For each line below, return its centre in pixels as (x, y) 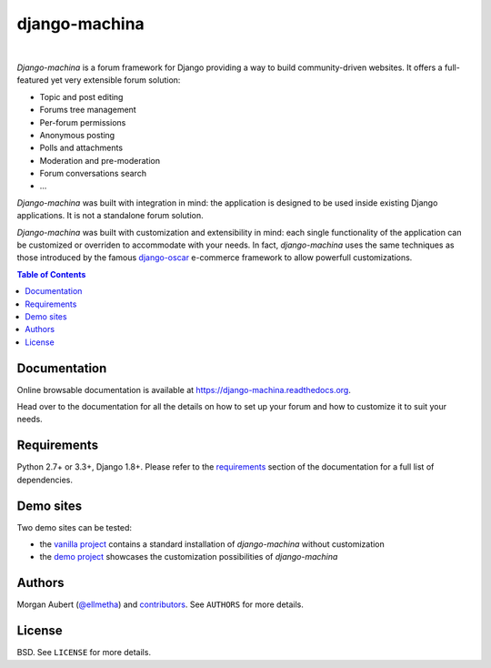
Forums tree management (88, 110)
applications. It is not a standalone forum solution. (110, 216)
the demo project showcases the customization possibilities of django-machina (189, 557)
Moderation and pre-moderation (100, 160)
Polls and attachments (81, 148)
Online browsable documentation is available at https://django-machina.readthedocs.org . (184, 390)
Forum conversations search (93, 174)
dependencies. (45, 480)
